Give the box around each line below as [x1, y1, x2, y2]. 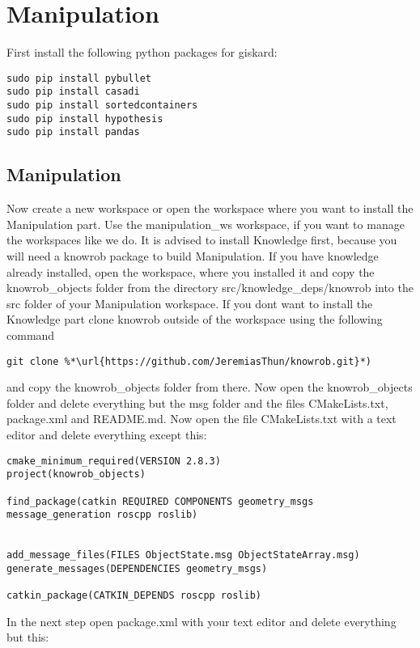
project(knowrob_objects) [6, 468, 146, 481]
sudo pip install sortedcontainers [6, 100, 198, 112]
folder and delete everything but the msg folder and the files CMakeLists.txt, [6, 394, 388, 411]
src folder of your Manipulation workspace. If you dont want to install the [6, 294, 373, 311]
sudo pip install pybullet [6, 72, 151, 84]
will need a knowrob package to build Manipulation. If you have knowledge [6, 247, 379, 264]
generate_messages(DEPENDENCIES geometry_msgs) [6, 562, 268, 574]
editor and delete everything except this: [6, 426, 207, 443]
